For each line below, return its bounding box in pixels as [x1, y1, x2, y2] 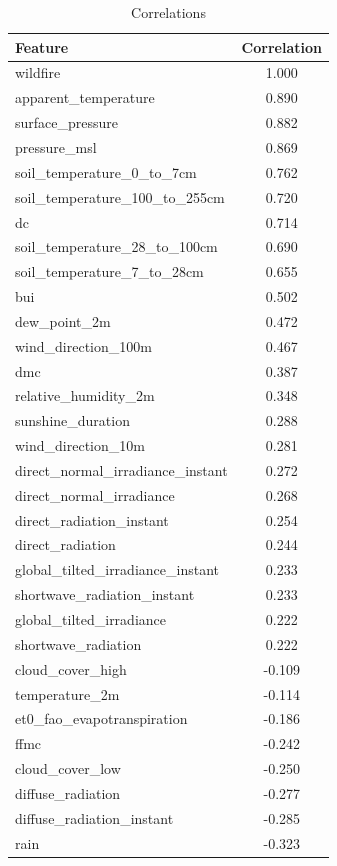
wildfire [15, 62, 61, 83]
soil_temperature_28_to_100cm [15, 236, 218, 257]
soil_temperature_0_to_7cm [15, 161, 197, 182]
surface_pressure [15, 112, 119, 133]
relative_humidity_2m [15, 385, 155, 406]
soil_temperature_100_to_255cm [15, 186, 225, 207]
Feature [15, 36, 69, 57]
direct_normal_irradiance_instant [15, 459, 228, 480]
